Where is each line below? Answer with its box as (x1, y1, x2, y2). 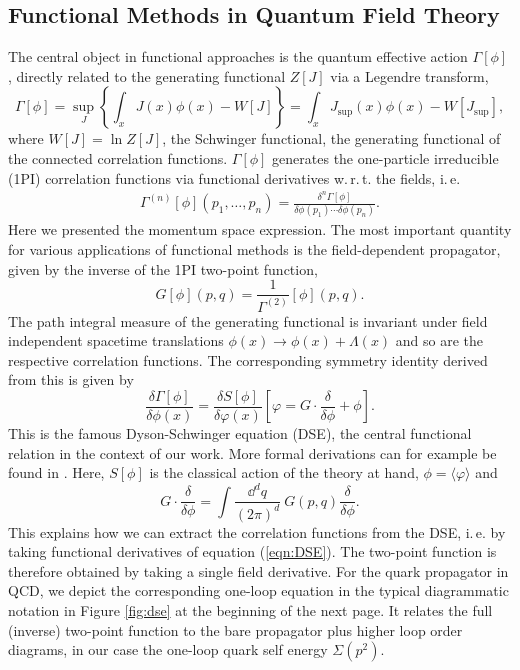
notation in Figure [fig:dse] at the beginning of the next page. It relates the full (8, 600, 493, 621)
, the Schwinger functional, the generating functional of (162, 128, 501, 149)
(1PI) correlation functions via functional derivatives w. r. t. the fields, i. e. (8, 167, 461, 188)
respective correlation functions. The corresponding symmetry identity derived (8, 349, 488, 370)
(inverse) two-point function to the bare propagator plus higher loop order (8, 619, 463, 640)
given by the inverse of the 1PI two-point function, (8, 258, 318, 279)
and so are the (395, 330, 484, 351)
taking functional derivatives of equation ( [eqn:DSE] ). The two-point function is (8, 541, 497, 562)
